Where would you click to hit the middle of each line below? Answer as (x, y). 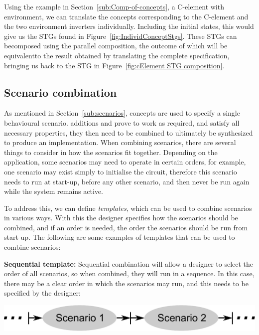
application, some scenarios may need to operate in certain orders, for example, (125, 162)
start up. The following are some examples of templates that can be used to (120, 237)
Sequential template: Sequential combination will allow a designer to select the (129, 263)
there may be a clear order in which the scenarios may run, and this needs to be (126, 283)
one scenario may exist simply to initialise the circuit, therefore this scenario (121, 171)
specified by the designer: (42, 293)
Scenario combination (61, 92)
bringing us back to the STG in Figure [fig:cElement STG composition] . (114, 65)
